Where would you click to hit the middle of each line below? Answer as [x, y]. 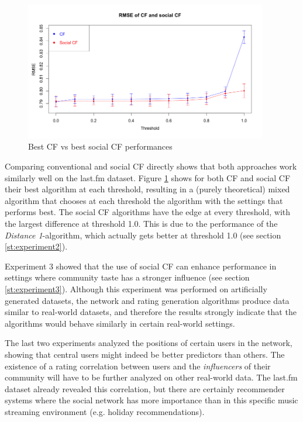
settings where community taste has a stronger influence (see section [127, 277]
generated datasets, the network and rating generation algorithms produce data [147, 300]
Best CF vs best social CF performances [100, 146]
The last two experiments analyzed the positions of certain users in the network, [149, 343]
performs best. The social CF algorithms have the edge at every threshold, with [148, 212]
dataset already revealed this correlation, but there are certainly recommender [145, 388]
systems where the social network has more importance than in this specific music [151, 400]
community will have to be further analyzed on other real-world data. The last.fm [151, 377]
